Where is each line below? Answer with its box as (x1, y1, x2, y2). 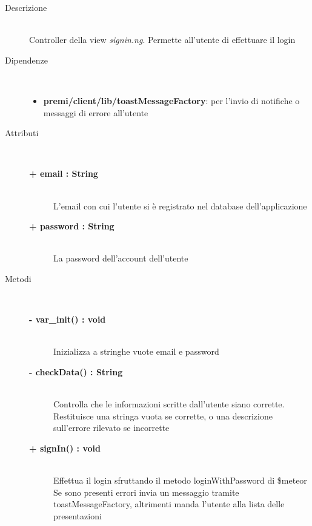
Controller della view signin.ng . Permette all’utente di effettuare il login (29, 33, 296, 46)
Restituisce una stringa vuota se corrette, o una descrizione (53, 409, 273, 422)
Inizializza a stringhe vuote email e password (53, 345, 219, 358)
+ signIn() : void (29, 441, 101, 454)
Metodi (5, 272, 32, 284)
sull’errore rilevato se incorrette (53, 421, 170, 434)
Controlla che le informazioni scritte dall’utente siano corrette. (53, 398, 285, 410)
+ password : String (29, 220, 115, 232)
